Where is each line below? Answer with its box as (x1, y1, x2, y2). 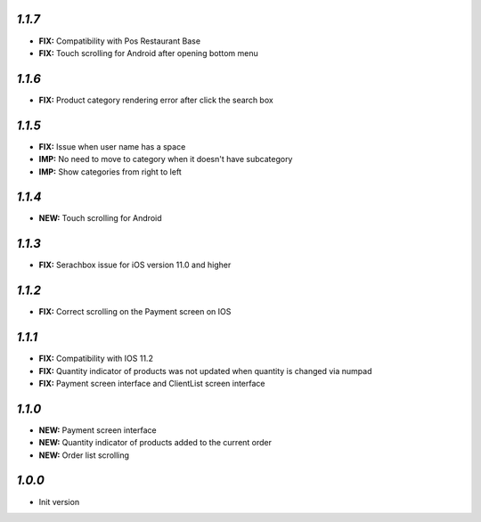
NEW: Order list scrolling (38, 450, 129, 461)
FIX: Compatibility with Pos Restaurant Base (38, 36, 200, 46)
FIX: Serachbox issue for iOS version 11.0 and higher (38, 259, 232, 271)
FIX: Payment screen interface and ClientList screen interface (38, 378, 266, 388)
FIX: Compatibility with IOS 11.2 (38, 353, 153, 364)
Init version (38, 496, 80, 507)
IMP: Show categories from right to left (38, 166, 182, 177)
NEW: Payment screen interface (38, 424, 157, 436)
